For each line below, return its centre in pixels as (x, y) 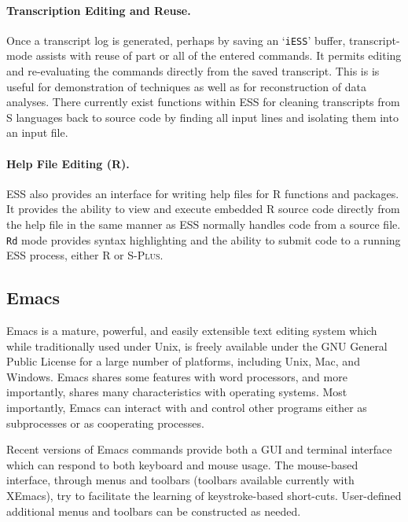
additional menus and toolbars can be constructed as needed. (154, 511)
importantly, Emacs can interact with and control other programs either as (187, 408)
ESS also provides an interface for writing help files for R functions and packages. (203, 193)
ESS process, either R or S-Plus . (85, 255)
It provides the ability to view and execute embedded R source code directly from (203, 209)
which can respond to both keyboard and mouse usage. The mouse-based (182, 464)
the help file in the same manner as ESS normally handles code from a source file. (204, 224)
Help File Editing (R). (68, 163)
